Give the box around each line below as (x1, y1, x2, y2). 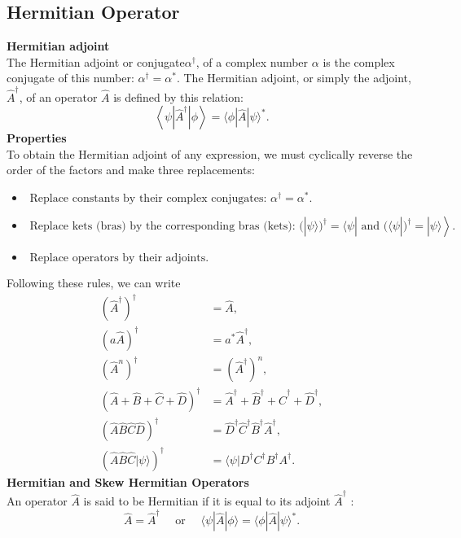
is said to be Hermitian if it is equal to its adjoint (83, 492, 331, 510)
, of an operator (19, 88, 98, 105)
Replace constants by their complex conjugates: (29, 193, 267, 205)
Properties (7, 129, 67, 147)
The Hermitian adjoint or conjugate (7, 53, 185, 70)
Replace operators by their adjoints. (29, 252, 209, 265)
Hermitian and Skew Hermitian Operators (7, 473, 249, 490)
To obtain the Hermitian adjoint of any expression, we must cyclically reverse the (7, 145, 413, 162)
